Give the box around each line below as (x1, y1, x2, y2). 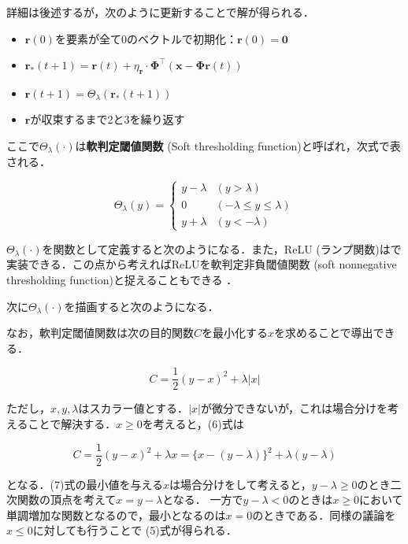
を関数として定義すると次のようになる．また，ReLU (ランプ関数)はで (42, 240, 402, 257)
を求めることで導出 (274, 324, 373, 341)
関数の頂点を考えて (17, 491, 117, 508)
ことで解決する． (28, 416, 117, 432)
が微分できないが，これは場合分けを (200, 400, 388, 416)
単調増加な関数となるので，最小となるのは (6, 506, 226, 523)
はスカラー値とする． (78, 400, 189, 416)
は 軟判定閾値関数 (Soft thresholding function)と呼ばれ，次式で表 (75, 138, 401, 154)
